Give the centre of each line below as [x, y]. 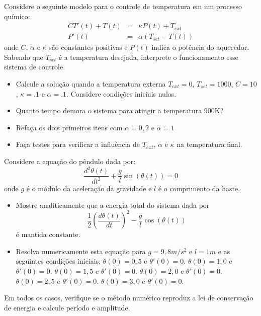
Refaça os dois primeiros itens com [69, 127]
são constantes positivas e [88, 47]
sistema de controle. [35, 67]
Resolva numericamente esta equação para [81, 251]
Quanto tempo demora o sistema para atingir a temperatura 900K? [120, 110]
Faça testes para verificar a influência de [78, 144]
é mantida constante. [48, 234]
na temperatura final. [209, 144]
